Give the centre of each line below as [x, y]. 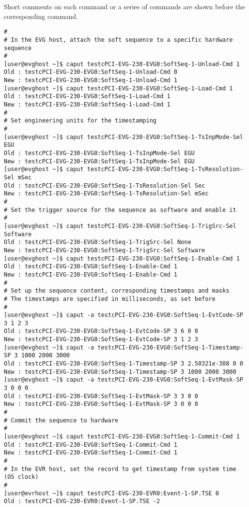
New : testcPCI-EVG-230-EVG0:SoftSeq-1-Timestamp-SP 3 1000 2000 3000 [120, 372]
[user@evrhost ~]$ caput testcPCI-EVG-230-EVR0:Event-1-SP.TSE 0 [111, 493]
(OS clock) [21, 477]
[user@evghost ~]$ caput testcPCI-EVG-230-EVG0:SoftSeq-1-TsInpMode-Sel [124, 137]
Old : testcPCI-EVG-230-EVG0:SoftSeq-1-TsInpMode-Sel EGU [99, 153]
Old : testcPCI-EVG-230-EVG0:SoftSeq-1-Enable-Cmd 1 [91, 267]
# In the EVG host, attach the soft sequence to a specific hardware [118, 40]
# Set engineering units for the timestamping [80, 121]
